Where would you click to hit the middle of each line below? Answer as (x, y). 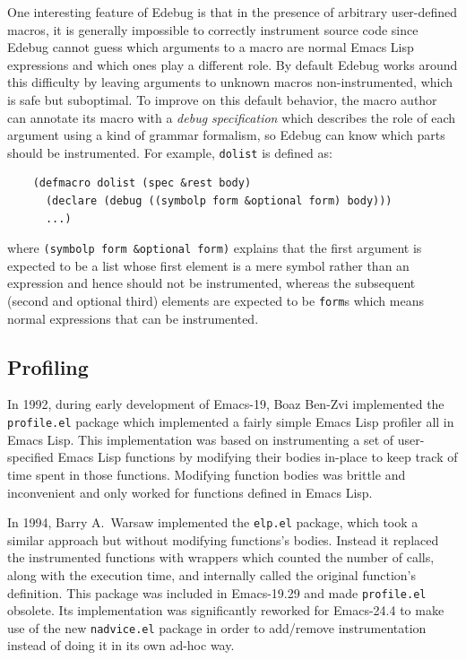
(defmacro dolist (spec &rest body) (142, 183)
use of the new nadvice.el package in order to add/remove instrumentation (217, 627)
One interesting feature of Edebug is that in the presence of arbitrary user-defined (233, 12)
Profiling (48, 366)
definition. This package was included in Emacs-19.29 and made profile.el (217, 592)
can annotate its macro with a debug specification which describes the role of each (232, 117)
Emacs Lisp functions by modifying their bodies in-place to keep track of (258, 457)
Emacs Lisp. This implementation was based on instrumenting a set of (201, 439)
